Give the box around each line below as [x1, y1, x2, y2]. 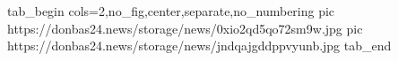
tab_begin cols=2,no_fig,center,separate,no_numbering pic [7, 2, 335, 19]
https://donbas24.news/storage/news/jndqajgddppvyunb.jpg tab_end [7, 36, 392, 55]
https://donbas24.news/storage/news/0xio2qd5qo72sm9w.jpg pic [7, 19, 363, 37]
